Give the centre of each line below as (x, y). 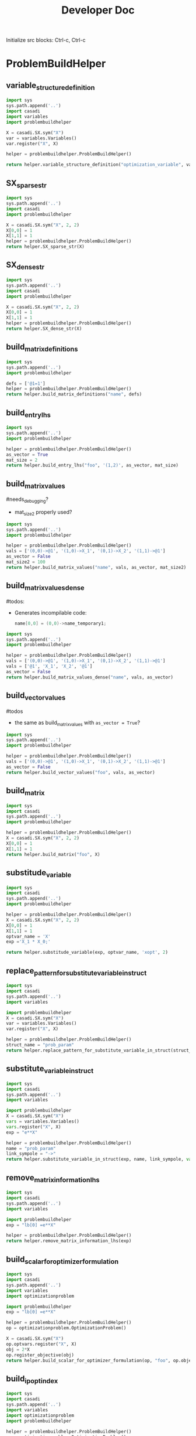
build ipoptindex (32, 1379)
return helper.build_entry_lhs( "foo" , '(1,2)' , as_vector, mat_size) (92, 465)
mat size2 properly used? (43, 513)
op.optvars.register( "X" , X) (41, 1344)
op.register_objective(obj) (40, 1355)
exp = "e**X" (22, 1132)
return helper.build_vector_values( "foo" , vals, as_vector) (81, 772)
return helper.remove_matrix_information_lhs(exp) (69, 1241)
